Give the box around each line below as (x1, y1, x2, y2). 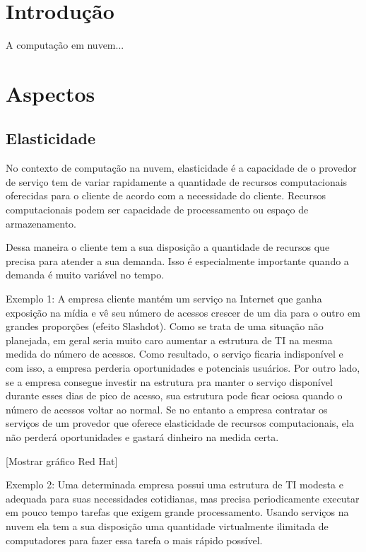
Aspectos (6, 78, 95, 107)
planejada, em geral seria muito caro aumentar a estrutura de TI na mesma (6, 332, 333, 347)
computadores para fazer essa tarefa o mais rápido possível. (6, 532, 263, 547)
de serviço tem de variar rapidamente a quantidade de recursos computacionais (6, 174, 348, 189)
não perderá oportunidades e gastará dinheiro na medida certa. (6, 429, 279, 444)
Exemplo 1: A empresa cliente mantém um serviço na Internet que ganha (6, 291, 322, 306)
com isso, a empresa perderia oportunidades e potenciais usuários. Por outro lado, (6, 360, 360, 375)
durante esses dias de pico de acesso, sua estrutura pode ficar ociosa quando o (6, 388, 343, 403)
